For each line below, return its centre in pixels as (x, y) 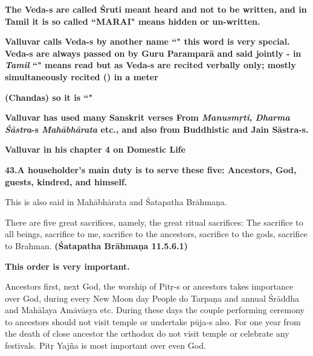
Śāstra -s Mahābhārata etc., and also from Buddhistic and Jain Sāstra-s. (157, 129)
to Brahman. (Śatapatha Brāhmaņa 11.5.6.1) (96, 245)
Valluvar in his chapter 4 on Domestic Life (95, 149)
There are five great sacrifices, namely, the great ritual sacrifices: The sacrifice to (154, 222)
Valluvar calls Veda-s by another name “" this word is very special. (147, 41)
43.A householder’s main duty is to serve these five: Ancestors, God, (151, 169)
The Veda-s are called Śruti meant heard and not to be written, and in (156, 9)
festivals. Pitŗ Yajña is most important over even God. (105, 345)
